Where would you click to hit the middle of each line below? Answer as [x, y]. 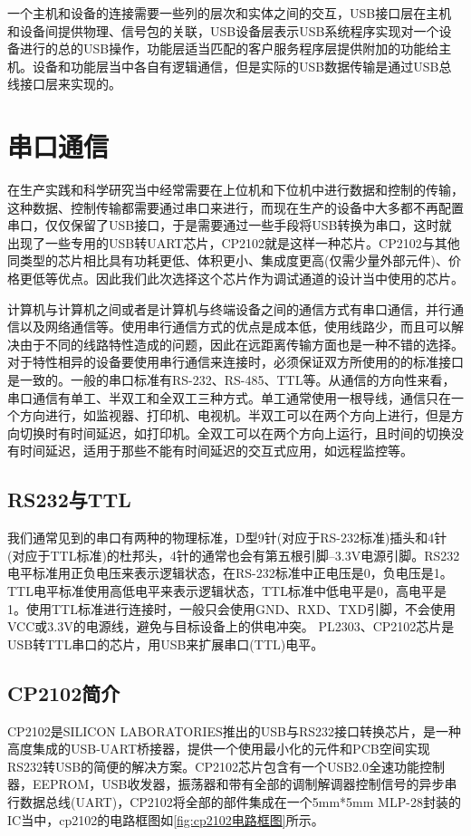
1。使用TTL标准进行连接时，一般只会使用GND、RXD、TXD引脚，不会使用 [231, 608]
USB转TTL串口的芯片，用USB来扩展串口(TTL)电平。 [166, 644]
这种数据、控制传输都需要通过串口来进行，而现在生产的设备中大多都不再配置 [235, 207]
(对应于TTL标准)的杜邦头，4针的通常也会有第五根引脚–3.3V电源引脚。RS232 [234, 555]
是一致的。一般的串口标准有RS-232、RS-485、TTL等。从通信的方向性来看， [231, 380]
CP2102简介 [64, 692]
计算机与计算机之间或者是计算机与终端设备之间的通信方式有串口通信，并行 [229, 308]
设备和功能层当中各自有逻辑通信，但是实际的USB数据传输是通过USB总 [242, 66]
